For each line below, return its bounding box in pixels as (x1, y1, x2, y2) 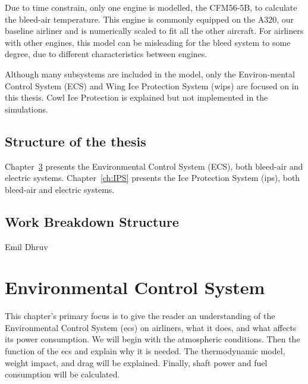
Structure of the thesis (5, 132, 146, 150)
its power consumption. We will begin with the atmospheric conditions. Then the (5, 333, 300, 345)
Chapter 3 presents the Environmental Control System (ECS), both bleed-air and (5, 160, 303, 172)
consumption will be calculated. (5, 368, 120, 380)
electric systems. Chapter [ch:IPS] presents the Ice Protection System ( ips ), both (5, 171, 300, 184)
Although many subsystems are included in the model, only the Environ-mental (5, 67, 295, 80)
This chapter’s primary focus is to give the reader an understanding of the (5, 310, 275, 322)
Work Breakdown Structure (5, 212, 179, 230)
